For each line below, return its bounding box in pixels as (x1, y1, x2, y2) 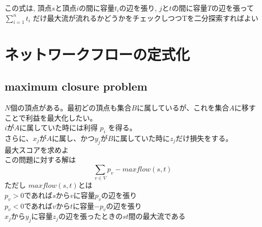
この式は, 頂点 (5, 3, 52, 13)
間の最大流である (128, 211, 186, 221)
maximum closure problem (5, 78, 148, 94)
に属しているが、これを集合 (136, 102, 229, 112)
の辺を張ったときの (58, 211, 123, 221)
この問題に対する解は (5, 154, 76, 165)
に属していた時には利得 (19, 122, 98, 133)
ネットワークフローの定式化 (5, 43, 190, 64)
